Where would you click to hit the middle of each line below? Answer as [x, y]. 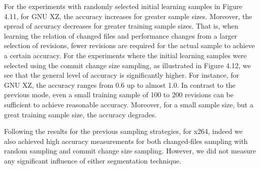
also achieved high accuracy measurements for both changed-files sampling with [126, 141]
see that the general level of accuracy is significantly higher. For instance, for [122, 75]
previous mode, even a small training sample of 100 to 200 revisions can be [119, 95]
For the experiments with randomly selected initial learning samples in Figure [123, 6]
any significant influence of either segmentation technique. [93, 160]
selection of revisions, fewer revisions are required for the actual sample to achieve [129, 45]
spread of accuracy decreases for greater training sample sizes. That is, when [121, 26]
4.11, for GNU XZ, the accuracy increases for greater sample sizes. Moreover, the [128, 16]
